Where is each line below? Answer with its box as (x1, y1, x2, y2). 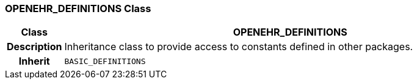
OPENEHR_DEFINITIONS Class (5, 2, 151, 15)
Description (7, 40, 62, 53)
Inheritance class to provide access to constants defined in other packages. (64, 40, 413, 53)
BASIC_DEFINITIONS (64, 56, 146, 66)
